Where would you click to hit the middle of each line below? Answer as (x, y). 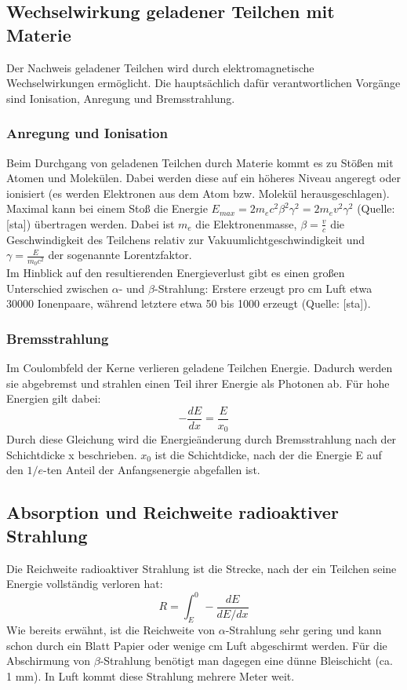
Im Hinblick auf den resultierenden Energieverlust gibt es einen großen (176, 272)
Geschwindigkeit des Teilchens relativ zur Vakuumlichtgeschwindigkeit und (186, 239)
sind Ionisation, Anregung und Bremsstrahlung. (121, 98)
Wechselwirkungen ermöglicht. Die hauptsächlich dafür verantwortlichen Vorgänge (203, 83)
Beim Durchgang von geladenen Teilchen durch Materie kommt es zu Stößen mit (200, 162)
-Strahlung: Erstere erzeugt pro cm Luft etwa (263, 288)
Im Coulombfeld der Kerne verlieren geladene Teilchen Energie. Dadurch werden (200, 367)
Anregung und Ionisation (87, 133)
